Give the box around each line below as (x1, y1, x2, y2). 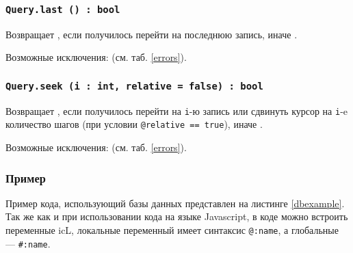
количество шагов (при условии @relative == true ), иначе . (5, 117, 263, 131)
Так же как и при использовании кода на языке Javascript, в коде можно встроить (5, 209, 348, 224)
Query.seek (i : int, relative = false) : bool (5, 80, 263, 92)
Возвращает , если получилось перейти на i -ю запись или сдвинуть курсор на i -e (5, 103, 348, 118)
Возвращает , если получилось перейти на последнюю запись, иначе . (5, 27, 298, 41)
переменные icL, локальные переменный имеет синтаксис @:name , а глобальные (5, 223, 339, 237)
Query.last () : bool (5, 3, 120, 15)
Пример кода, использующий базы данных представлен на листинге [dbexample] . (5, 196, 345, 210)
